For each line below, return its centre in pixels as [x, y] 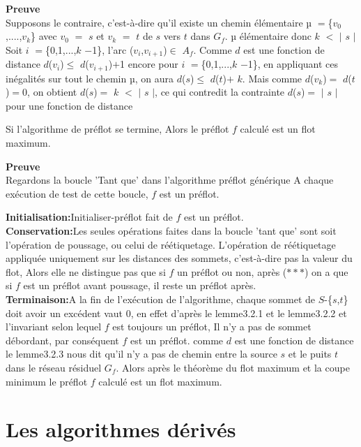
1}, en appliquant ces [293, 64]
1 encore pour [149, 64]
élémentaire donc [275, 36]
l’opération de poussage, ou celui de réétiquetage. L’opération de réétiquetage [171, 244]
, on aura [154, 78]
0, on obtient [50, 92]
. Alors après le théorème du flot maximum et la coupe [233, 367]
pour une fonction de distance [69, 105]
